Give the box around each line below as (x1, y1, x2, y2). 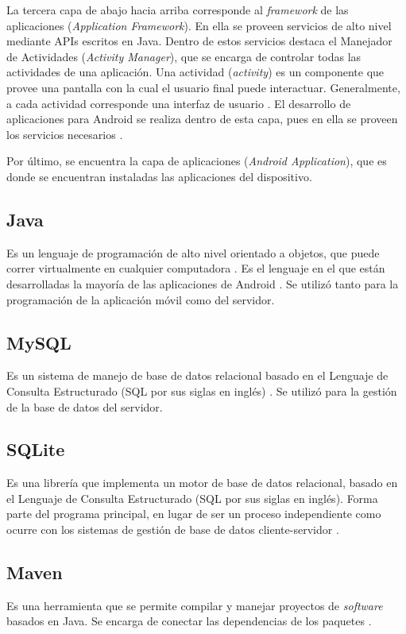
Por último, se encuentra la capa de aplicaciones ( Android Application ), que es (6, 153, 387, 169)
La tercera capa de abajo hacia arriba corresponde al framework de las (6, 2, 349, 17)
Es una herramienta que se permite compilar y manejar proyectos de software (6, 597, 383, 613)
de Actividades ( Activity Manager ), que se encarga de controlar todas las (6, 48, 362, 64)
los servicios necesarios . (6, 126, 123, 142)
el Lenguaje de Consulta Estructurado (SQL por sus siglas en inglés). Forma (6, 489, 378, 506)
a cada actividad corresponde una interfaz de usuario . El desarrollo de (6, 95, 351, 111)
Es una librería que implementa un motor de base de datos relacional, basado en (6, 474, 398, 491)
